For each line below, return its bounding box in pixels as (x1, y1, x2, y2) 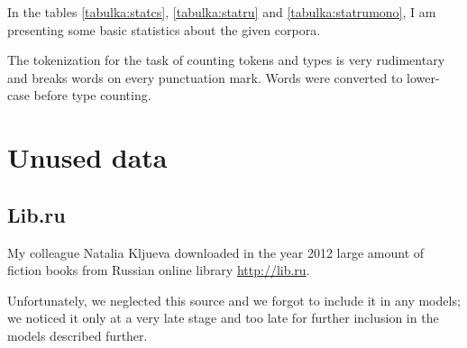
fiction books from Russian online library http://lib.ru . (7, 261, 310, 279)
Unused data (7, 139, 168, 176)
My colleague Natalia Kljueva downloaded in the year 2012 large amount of (7, 243, 425, 261)
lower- (407, 68, 440, 87)
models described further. (7, 325, 148, 344)
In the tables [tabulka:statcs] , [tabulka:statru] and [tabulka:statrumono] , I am (7, 3, 436, 21)
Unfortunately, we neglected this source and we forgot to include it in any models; (7, 290, 461, 309)
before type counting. (33, 86, 151, 105)
